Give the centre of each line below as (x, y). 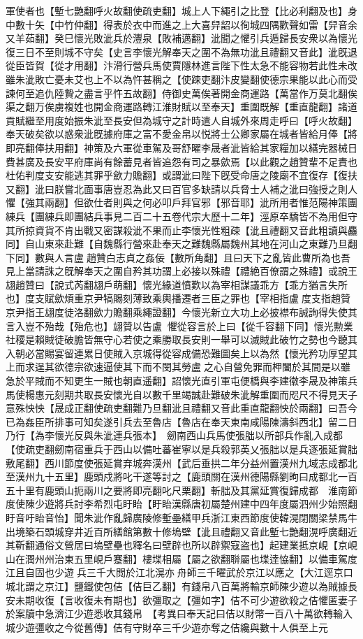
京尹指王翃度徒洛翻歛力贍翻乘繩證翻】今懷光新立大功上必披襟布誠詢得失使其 (181, 312)
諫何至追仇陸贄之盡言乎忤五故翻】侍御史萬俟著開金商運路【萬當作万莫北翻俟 (181, 93)
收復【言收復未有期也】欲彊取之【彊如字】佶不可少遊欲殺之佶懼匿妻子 (196, 599)
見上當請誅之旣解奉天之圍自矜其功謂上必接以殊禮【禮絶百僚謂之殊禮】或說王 (181, 271)
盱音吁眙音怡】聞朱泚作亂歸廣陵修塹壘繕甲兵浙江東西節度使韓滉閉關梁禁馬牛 (181, 517)
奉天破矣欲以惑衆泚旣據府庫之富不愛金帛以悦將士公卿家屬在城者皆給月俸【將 (181, 134)
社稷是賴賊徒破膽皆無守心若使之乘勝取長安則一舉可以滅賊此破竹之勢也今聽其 (181, 339)
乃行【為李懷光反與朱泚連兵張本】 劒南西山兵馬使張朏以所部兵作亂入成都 (174, 435)
